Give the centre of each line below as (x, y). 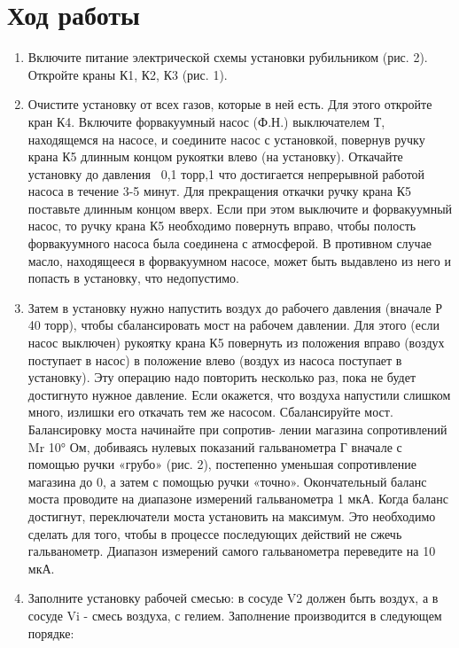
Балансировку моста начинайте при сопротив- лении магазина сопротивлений (237, 429)
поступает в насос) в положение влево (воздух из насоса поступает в (215, 359)
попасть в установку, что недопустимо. (133, 278)
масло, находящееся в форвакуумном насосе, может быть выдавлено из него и (239, 260)
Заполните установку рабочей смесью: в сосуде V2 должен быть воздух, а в (233, 598)
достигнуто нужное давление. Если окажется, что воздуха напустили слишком (239, 394)
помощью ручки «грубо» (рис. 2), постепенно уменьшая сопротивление (222, 464)
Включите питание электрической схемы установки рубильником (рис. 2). (228, 57)
